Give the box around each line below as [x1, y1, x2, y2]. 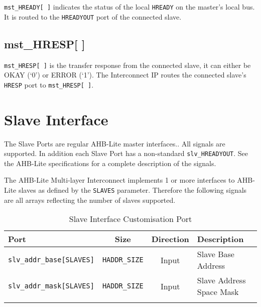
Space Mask [197, 286, 239, 298]
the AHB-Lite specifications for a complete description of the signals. [4, 158, 216, 168]
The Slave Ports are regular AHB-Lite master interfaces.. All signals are [4, 138, 225, 148]
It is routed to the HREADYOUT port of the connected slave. [4, 11, 182, 22]
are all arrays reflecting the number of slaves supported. [4, 194, 176, 205]
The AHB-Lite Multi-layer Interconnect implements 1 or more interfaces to [4, 175, 235, 185]
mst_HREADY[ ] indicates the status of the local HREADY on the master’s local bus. [4, 2, 255, 12]
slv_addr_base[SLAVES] [8, 256, 94, 264]
